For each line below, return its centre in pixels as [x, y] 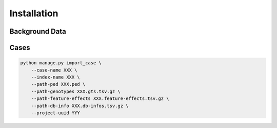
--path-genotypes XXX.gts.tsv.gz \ [76, 91]
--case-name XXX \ [54, 70]
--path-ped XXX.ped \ [58, 84]
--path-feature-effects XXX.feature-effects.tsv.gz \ [100, 99]
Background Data [38, 31]
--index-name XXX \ [56, 77]
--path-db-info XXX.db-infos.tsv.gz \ [80, 106]
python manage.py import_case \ [61, 63]
